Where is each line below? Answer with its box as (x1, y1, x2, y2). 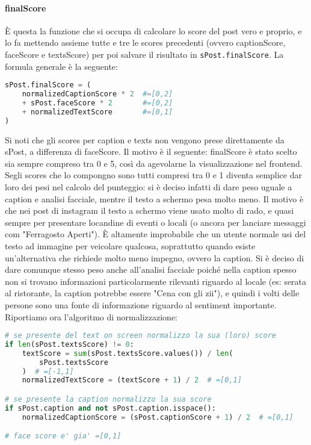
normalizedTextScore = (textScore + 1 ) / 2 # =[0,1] (22, 376, 242, 385)
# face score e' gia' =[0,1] (5, 432, 122, 441)
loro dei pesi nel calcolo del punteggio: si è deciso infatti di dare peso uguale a (5, 180, 292, 193)
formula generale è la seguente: (5, 60, 118, 72)
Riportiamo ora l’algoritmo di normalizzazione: (5, 310, 177, 323)
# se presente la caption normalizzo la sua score (5, 395, 212, 404)
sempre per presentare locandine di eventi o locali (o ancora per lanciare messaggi (5, 216, 306, 228)
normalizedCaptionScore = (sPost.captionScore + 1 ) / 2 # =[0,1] (22, 412, 294, 422)
